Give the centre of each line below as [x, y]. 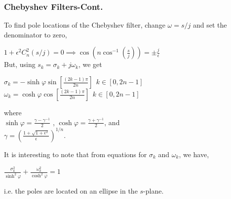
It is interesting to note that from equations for [76, 154]
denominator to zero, [36, 34]
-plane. [154, 191]
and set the [210, 25]
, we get [90, 64]
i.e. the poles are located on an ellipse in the [71, 191]
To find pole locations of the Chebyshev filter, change [85, 25]
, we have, [194, 154]
